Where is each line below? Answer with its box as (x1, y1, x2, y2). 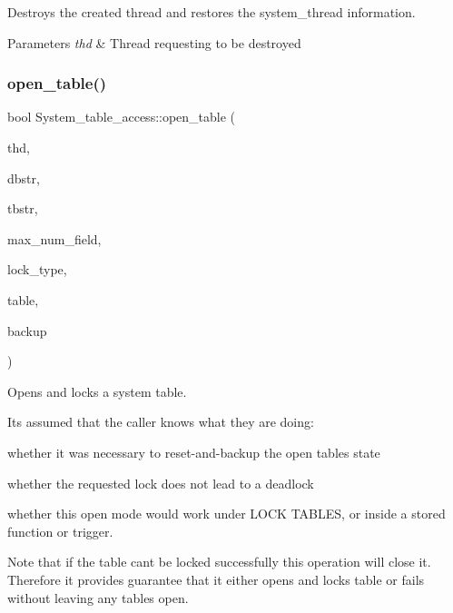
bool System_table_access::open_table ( (7, 107, 236, 126)
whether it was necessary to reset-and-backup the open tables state (7, 442, 380, 461)
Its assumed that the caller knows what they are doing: (7, 412, 314, 431)
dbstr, (7, 168, 40, 187)
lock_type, (7, 260, 67, 279)
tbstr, (7, 199, 38, 218)
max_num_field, (7, 229, 102, 248)
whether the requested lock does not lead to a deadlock (7, 473, 314, 492)
